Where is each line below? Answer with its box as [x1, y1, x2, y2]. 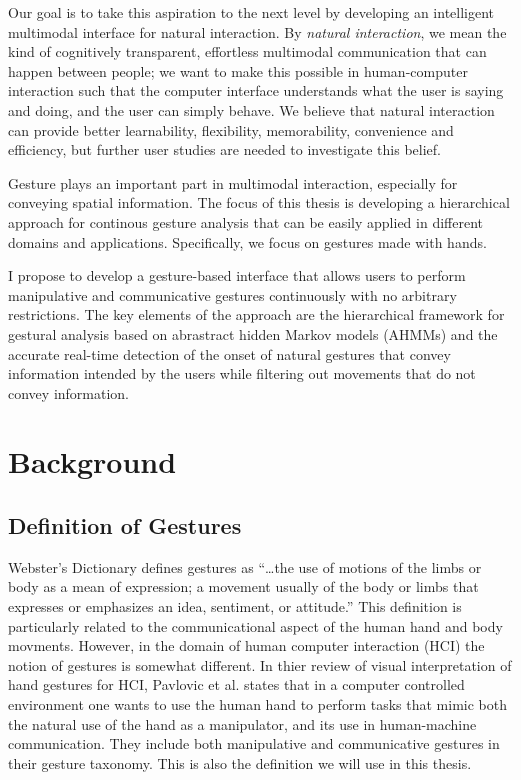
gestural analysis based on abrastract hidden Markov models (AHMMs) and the [8, 323, 498, 344]
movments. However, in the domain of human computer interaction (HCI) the [8, 635, 485, 656]
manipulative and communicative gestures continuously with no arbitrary [8, 284, 457, 305]
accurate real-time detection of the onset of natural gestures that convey [8, 343, 451, 364]
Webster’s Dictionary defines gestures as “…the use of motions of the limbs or [8, 556, 482, 577]
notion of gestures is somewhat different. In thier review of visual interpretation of [8, 654, 512, 675]
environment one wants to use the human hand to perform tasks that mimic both [8, 694, 507, 715]
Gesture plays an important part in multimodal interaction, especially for [8, 172, 458, 193]
